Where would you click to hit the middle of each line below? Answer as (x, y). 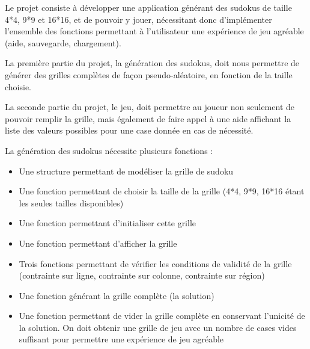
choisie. (18, 86)
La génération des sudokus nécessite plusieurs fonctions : (109, 150)
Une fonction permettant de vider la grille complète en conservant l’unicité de (162, 316)
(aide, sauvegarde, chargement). (63, 42)
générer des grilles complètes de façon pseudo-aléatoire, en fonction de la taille (149, 74)
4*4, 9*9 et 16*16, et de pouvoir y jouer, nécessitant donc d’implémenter (138, 19)
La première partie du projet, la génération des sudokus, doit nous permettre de (152, 63)
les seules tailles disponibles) (71, 202)
